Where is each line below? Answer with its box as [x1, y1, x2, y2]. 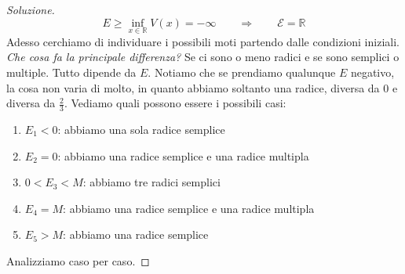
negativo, [350, 64, 395, 80]
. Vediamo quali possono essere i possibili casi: [64, 95, 286, 111]
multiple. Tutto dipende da [6, 64, 137, 80]
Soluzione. [6, 2, 55, 17]
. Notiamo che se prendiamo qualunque [148, 64, 336, 80]
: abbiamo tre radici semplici [82, 174, 221, 190]
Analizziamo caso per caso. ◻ [6, 252, 150, 269]
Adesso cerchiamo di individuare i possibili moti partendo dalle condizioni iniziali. [6, 33, 400, 49]
